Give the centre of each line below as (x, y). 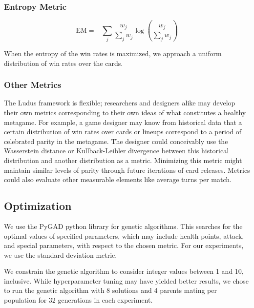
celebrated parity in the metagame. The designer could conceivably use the (116, 141)
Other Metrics (33, 85)
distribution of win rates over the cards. (63, 63)
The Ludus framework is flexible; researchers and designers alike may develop (120, 103)
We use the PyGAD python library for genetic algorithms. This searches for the (123, 226)
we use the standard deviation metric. (61, 255)
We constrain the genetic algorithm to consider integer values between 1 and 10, (124, 271)
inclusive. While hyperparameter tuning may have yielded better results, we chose (126, 280)
